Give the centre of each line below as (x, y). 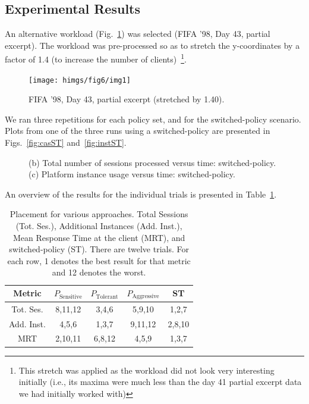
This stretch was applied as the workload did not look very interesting (146, 370)
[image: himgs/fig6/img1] (80, 80)
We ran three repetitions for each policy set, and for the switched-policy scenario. (153, 119)
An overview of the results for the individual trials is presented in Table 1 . (141, 194)
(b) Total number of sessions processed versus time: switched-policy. (152, 162)
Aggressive (146, 297)
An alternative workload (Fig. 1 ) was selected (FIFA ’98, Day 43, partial (138, 34)
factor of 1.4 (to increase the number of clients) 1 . (96, 58)
